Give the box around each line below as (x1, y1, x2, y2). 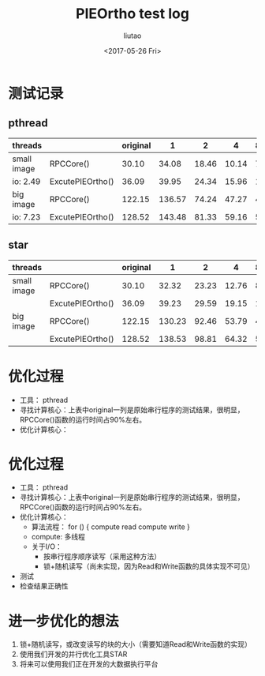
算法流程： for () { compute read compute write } (31, 522, 191, 531)
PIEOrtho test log (76, 5, 189, 23)
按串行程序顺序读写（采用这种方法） (43, 552, 162, 561)
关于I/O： (31, 542, 63, 551)
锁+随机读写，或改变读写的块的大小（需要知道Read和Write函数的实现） (19, 640, 252, 649)
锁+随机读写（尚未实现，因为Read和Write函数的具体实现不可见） (43, 561, 255, 571)
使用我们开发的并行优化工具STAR (19, 649, 128, 659)
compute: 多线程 (31, 532, 85, 542)
